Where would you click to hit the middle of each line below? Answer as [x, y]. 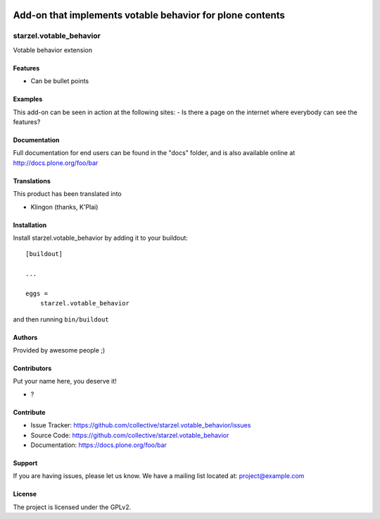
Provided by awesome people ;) [59, 350]
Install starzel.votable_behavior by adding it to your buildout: [100, 238]
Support [25, 463]
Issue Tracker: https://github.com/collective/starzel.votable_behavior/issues [141, 425]
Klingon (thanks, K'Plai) [64, 207]
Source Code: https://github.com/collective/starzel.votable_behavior [130, 435]
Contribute [29, 412]
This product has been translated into [68, 194]
